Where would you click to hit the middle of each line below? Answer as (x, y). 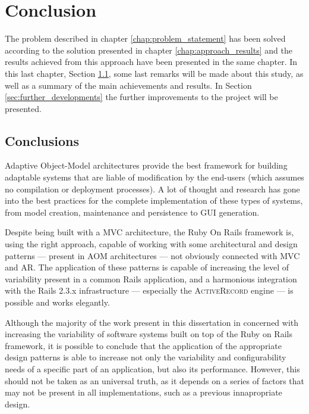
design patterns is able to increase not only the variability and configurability (146, 357)
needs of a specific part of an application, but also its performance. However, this (152, 368)
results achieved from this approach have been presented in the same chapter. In (151, 62)
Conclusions (42, 140)
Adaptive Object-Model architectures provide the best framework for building (146, 165)
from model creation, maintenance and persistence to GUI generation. (132, 212)
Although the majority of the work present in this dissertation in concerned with (152, 322)
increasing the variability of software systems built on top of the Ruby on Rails (149, 334)
